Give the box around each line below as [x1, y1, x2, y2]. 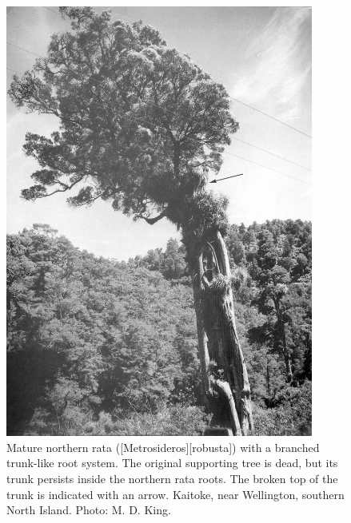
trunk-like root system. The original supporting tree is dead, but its [6, 454, 338, 471]
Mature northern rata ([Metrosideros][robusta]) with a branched [6, 438, 320, 455]
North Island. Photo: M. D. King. [6, 501, 171, 518]
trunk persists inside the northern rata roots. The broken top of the [6, 470, 338, 486]
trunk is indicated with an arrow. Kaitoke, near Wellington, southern [6, 485, 345, 502]
